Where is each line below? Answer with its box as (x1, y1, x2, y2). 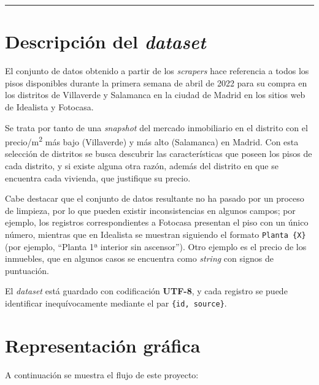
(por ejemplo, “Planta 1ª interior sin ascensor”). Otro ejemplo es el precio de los (5, 240, 307, 253)
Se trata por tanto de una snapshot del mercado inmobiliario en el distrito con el (5, 121, 308, 134)
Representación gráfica (5, 332, 201, 357)
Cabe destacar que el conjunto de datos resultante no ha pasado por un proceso (5, 192, 304, 205)
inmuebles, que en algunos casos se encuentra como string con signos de (5, 252, 274, 265)
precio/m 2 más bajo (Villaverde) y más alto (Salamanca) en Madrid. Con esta (5, 134, 299, 148)
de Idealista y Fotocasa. (5, 100, 94, 113)
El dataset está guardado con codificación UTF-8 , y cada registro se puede (5, 284, 288, 297)
